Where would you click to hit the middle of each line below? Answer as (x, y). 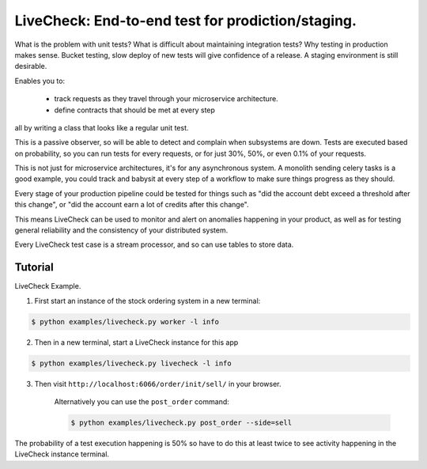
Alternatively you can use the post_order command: (142, 402)
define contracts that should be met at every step (134, 110)
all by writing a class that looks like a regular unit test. (102, 127)
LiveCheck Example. (48, 286)
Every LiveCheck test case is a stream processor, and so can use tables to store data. (154, 244)
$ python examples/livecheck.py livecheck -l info (132, 363)
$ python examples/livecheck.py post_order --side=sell (181, 423)
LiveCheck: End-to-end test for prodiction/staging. (186, 21)
